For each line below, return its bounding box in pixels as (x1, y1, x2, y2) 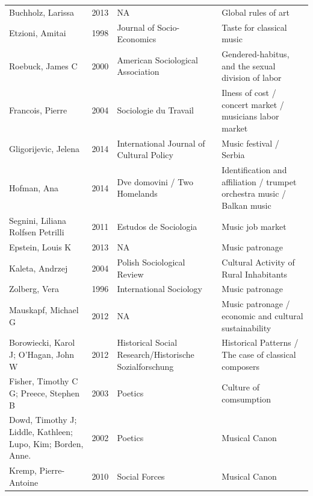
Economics (117, 33, 156, 45)
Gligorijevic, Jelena (9, 142, 80, 155)
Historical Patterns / (222, 336, 299, 349)
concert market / (222, 98, 284, 110)
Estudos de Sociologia (117, 220, 197, 232)
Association (117, 65, 160, 78)
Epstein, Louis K (9, 241, 72, 253)
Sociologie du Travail (117, 104, 194, 116)
